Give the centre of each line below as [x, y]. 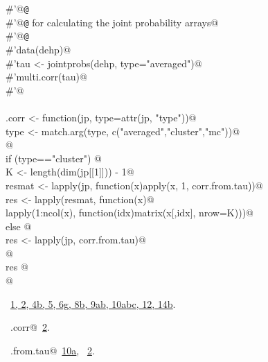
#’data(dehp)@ [38, 49]
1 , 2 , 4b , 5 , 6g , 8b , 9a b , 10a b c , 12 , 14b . [93, 303]
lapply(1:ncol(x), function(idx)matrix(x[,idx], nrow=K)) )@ [129, 213]
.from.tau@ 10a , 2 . [52, 350]
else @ [19, 226]
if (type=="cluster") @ [54, 158]
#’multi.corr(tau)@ [46, 77]
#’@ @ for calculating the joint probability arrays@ [112, 22]
